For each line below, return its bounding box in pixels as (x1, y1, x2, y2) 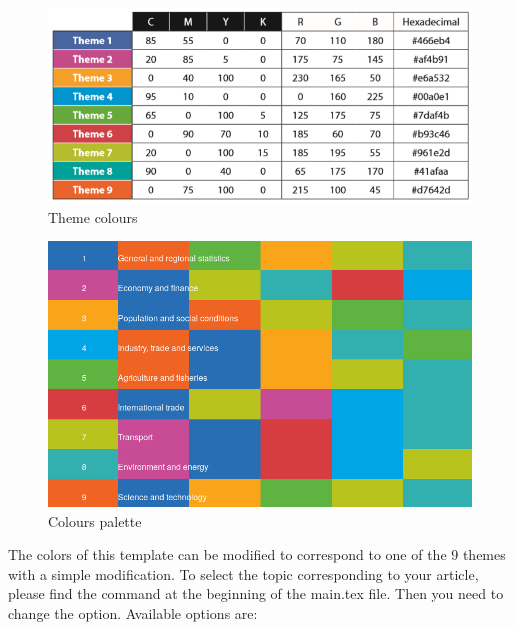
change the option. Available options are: (8, 603, 258, 624)
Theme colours (48, 206, 138, 227)
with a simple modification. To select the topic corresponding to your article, (8, 563, 479, 584)
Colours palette (48, 510, 142, 531)
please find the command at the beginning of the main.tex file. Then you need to (8, 583, 504, 604)
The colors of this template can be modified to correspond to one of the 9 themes (8, 544, 506, 565)
